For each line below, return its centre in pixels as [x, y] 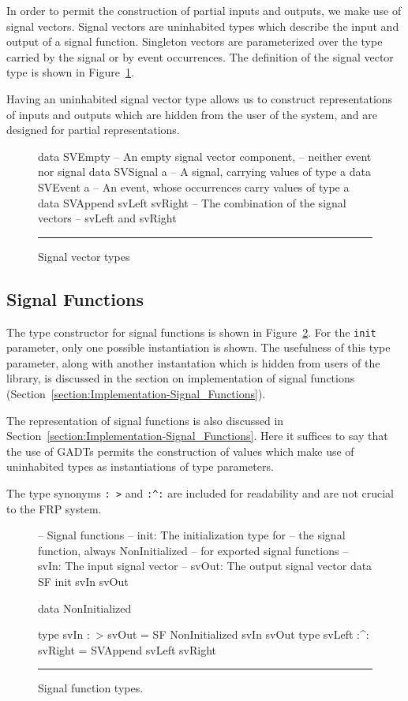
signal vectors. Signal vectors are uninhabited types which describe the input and [203, 26]
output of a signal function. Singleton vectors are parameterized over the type [195, 41]
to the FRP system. [54, 508]
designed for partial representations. [93, 130]
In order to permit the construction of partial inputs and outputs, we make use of [204, 10]
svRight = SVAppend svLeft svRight [127, 649]
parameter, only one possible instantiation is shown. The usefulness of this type [198, 347]
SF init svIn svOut [83, 581]
